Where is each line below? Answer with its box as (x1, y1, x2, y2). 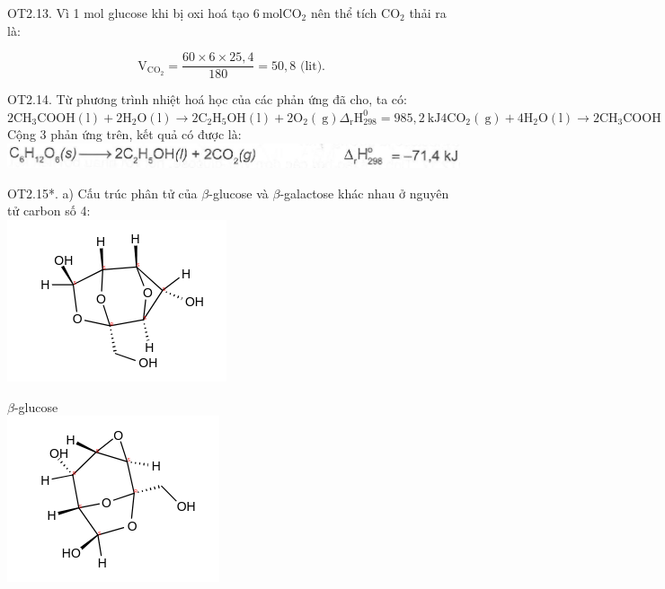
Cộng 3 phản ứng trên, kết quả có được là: (7, 125, 242, 144)
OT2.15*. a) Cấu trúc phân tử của (7, 183, 198, 202)
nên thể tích (310, 4, 377, 22)
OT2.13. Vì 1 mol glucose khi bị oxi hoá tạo (7, 4, 250, 22)
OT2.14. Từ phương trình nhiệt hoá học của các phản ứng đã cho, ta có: (7, 90, 407, 109)
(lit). (299, 59, 325, 73)
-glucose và (208, 183, 269, 202)
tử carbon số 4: (7, 201, 91, 220)
